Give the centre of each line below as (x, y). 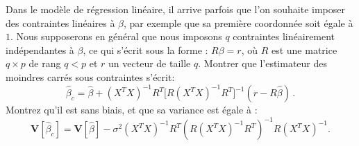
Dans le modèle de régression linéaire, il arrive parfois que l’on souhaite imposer (175, 9)
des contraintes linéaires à (60, 22)
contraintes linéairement (284, 36)
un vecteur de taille (150, 63)
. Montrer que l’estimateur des (263, 63)
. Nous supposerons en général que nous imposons (116, 36)
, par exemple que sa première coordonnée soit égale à (239, 22)
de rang (45, 63)
